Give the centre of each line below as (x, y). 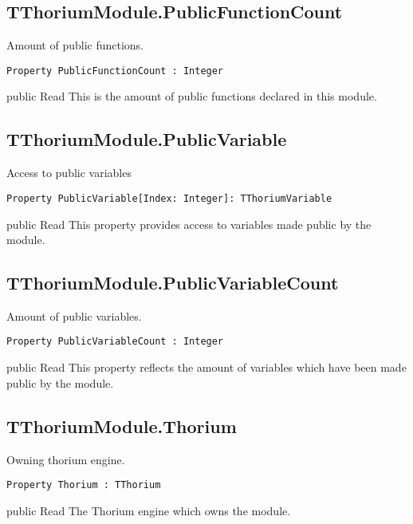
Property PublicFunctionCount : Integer (115, 71)
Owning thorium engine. (66, 459)
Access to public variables (69, 173)
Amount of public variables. (74, 315)
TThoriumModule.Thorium (122, 426)
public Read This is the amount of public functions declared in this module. (192, 96)
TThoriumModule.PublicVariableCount (173, 283)
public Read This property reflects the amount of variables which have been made (206, 367)
